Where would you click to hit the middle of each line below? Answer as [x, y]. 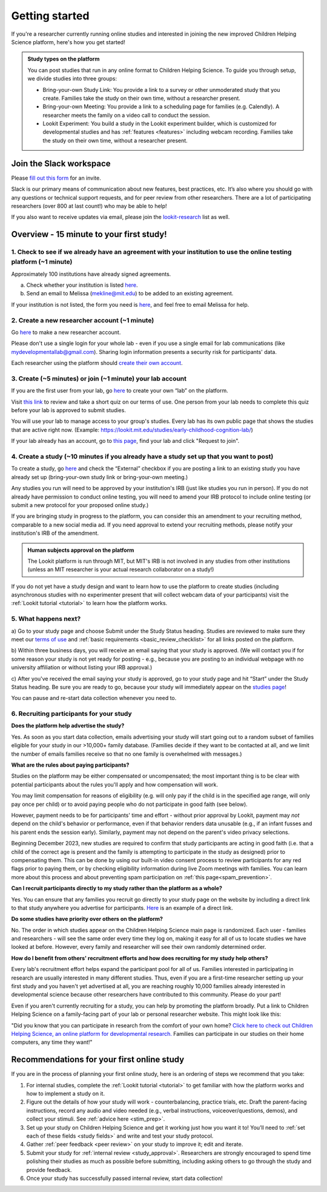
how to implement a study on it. [66, 1094]
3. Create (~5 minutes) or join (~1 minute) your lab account [99, 378]
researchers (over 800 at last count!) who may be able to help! [89, 206]
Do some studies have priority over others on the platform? [87, 919]
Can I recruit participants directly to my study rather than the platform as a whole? [117, 888]
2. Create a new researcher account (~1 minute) [83, 320]
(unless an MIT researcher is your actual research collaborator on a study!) [121, 569]
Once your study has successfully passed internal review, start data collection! [124, 1178]
